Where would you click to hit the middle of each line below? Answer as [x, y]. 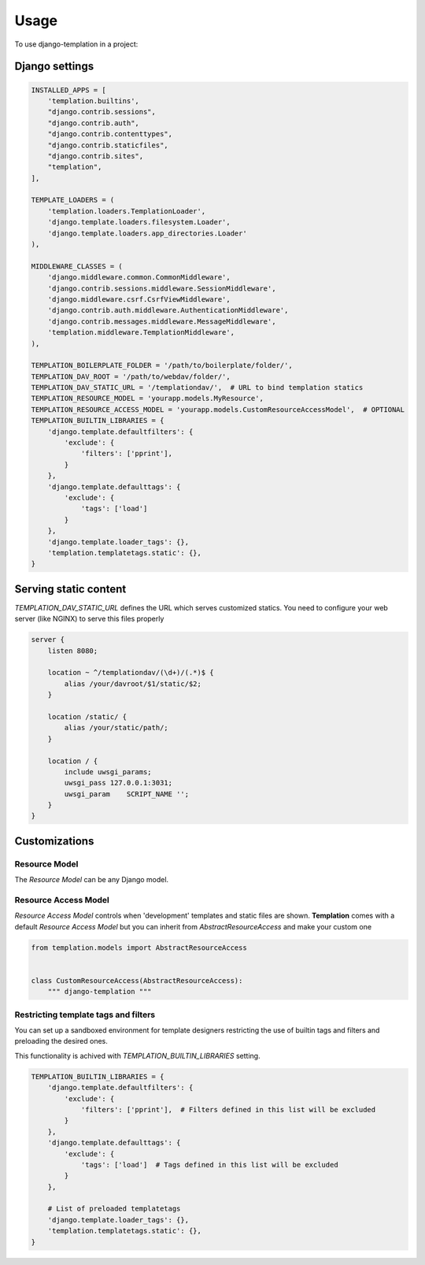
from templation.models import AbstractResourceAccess [139, 948]
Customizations [54, 841]
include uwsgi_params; [108, 772]
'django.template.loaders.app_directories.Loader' [147, 233]
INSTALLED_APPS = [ [68, 90]
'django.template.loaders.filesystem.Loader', [139, 222]
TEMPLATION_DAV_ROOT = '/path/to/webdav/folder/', [131, 377]
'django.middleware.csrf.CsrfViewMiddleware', [139, 299]
